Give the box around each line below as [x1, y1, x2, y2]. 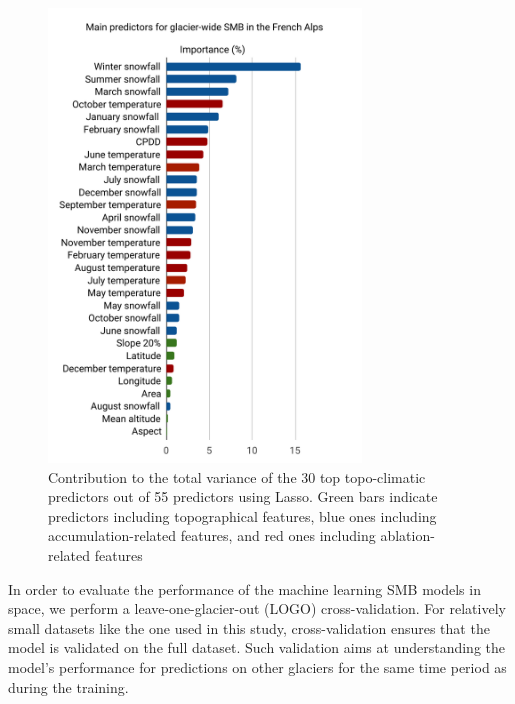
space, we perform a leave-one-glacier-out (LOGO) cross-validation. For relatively [8, 598, 506, 619]
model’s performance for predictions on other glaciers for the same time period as [8, 656, 507, 677]
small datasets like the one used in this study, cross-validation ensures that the [8, 617, 490, 638]
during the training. [8, 676, 129, 697]
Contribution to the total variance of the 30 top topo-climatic [48, 466, 426, 487]
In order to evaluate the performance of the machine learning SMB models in [8, 578, 481, 599]
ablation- [380, 525, 435, 546]
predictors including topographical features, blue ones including [48, 505, 437, 526]
